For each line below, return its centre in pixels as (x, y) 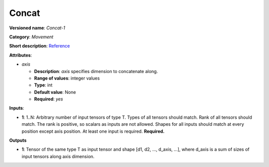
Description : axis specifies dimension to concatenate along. (96, 71)
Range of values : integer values (67, 78)
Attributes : (21, 55)
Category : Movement (31, 37)
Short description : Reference (40, 46)
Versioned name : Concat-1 (37, 28)
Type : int (43, 85)
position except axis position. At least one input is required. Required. (93, 131)
